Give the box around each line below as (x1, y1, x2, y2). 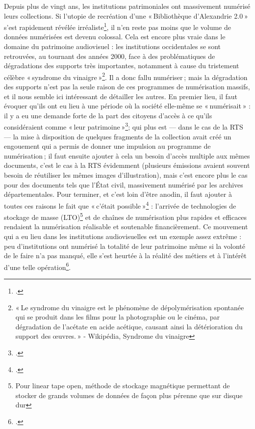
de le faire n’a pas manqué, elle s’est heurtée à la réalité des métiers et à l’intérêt (4, 250, 247, 261)
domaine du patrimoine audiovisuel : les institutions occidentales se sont (4, 41, 221, 52)
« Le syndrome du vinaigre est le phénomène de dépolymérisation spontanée (15, 302, 244, 312)
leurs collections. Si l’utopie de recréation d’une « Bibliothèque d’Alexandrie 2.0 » (4, 10, 248, 21)
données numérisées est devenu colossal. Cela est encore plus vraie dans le (4, 31, 226, 42)
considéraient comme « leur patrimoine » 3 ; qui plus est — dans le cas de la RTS (4, 120, 243, 132)
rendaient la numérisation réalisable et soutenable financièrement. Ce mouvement (4, 221, 248, 232)
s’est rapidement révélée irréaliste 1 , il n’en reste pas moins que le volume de (4, 21, 231, 32)
